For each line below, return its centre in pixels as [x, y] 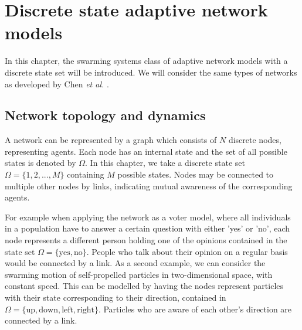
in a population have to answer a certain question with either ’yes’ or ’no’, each [147, 228]
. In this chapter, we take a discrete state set [165, 163]
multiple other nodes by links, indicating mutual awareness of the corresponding [149, 186]
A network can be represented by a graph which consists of [111, 140]
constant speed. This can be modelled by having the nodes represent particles [144, 286]
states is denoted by [40, 163]
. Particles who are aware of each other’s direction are [195, 309]
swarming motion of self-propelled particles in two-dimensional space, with [139, 274]
